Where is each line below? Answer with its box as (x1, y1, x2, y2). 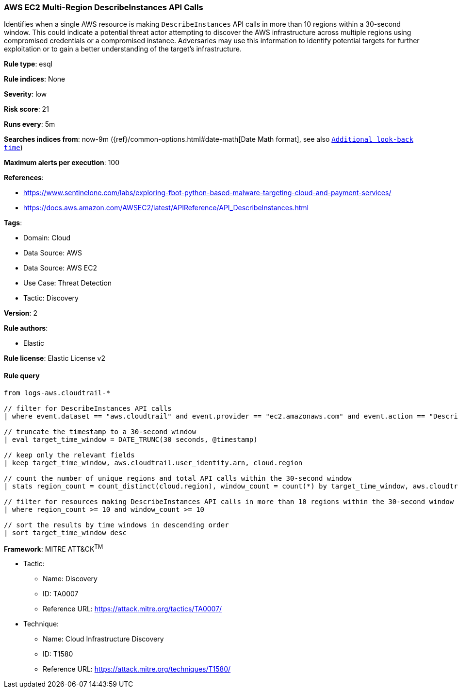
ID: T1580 (43, 650, 73, 658)
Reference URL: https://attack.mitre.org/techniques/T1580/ (43, 665, 231, 674)
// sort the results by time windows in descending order (4, 521, 229, 529)
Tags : (4, 219, 22, 227)
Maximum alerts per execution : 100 (4, 158, 120, 167)
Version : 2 (4, 309, 38, 318)
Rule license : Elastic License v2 (4, 354, 105, 363)
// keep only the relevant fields (4, 451, 135, 459)
